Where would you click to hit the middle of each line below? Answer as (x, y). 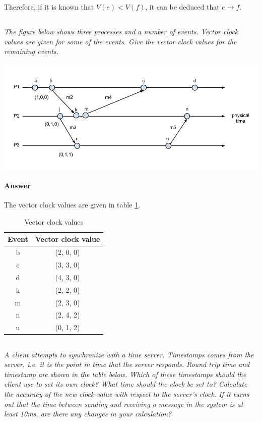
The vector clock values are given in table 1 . (72, 205)
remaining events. (31, 51)
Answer (17, 185)
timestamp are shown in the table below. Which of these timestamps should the (125, 374)
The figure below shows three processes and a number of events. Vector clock (121, 31)
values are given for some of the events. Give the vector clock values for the (120, 41)
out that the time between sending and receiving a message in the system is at (124, 404)
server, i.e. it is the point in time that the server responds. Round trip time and (127, 364)
